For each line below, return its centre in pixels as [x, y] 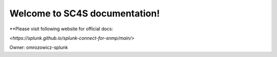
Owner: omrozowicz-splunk [39, 47]
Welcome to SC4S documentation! [85, 13]
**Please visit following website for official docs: [61, 29]
